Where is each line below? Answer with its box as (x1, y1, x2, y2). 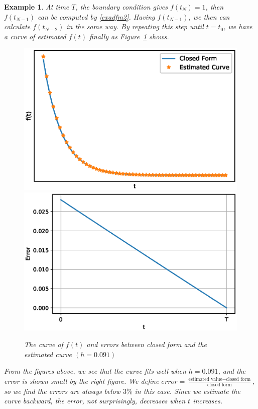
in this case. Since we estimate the (135, 385, 240, 396)
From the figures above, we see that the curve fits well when (4, 366, 186, 376)
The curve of (24, 339, 63, 350)
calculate (4, 21, 31, 32)
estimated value (188, 377, 222, 382)
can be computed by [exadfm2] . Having (38, 11, 155, 22)
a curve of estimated (4, 31, 66, 41)
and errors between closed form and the (86, 339, 207, 350)
